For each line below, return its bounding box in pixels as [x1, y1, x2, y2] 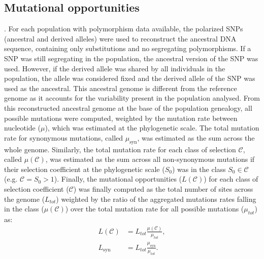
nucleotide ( [4, 122, 41, 133]
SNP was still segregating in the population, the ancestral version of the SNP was [4, 53, 258, 63]
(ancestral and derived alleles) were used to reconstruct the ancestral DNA [4, 33, 237, 44]
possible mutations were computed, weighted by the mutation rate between [4, 112, 238, 123]
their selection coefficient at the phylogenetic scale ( [4, 163, 165, 174]
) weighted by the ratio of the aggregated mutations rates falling [56, 193, 256, 204]
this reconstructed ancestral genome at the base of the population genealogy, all [4, 102, 252, 113]
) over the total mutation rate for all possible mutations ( [65, 203, 244, 214]
